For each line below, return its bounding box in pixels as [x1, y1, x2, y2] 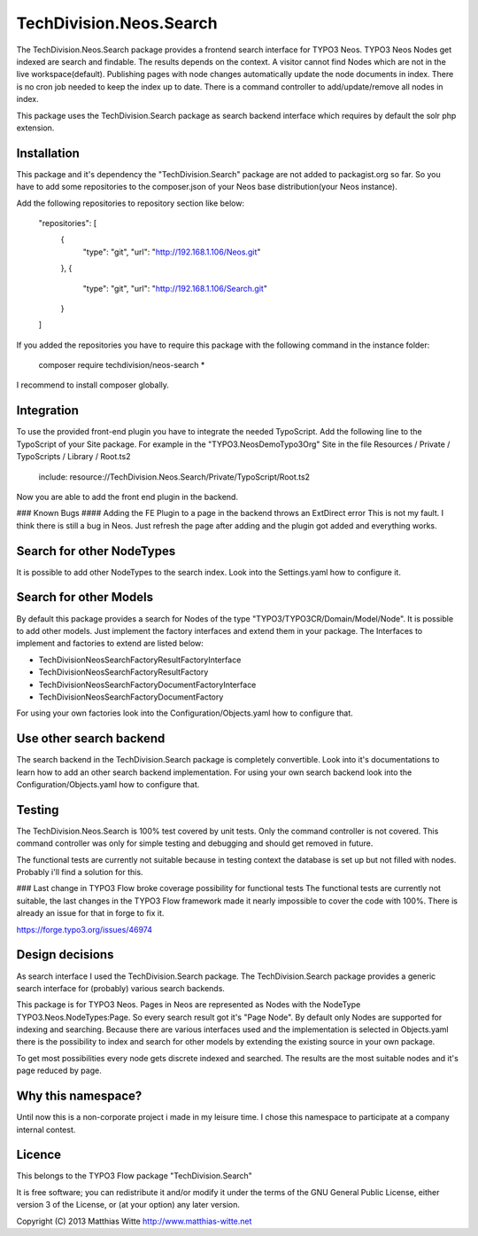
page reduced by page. [16, 1065, 102, 1076]
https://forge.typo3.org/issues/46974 [16, 924, 152, 935]
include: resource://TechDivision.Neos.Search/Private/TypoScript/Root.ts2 [38, 471, 310, 482]
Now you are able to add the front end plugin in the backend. [16, 491, 239, 502]
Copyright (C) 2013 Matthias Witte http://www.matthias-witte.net [16, 1216, 252, 1226]
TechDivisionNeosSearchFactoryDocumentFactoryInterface [38, 679, 257, 690]
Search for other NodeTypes [16, 544, 176, 559]
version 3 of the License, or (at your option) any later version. [16, 1200, 241, 1210]
